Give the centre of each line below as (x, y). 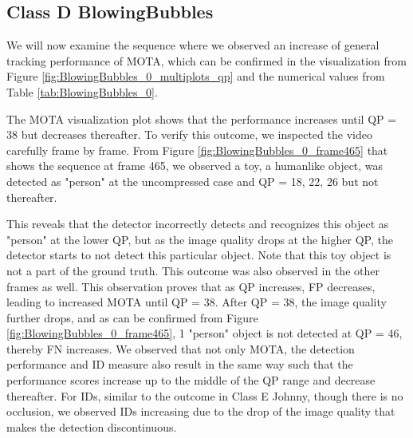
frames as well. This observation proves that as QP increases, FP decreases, (191, 286)
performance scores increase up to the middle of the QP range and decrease (191, 380)
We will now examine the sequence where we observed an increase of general (193, 45)
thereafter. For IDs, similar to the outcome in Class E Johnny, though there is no (205, 395)
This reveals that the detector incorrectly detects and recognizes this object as (198, 224)
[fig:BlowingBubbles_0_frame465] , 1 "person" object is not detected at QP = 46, (205, 333)
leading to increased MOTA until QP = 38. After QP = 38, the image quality (197, 302)
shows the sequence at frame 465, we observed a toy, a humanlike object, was (195, 166)
